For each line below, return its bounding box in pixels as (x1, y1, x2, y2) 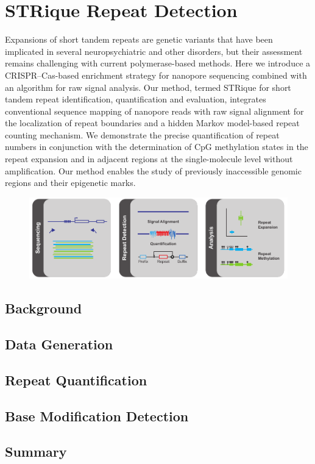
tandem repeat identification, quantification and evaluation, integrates (5, 93, 266, 105)
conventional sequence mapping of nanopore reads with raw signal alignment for (5, 104, 304, 117)
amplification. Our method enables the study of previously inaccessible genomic (5, 164, 302, 177)
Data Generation (5, 335, 113, 354)
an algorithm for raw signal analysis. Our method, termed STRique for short (5, 80, 291, 93)
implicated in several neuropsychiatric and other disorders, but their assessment (5, 45, 303, 57)
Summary (5, 442, 67, 461)
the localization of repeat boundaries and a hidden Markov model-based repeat (5, 116, 300, 129)
